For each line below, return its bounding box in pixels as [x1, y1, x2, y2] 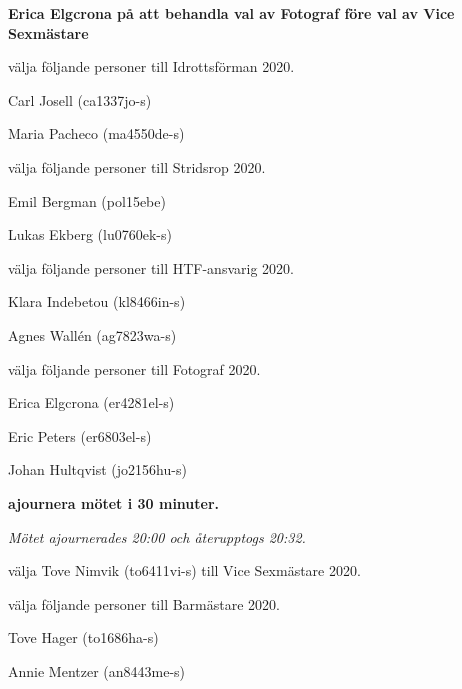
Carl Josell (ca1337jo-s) [8, 89, 152, 110]
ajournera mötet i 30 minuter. [8, 492, 220, 513]
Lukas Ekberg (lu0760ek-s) [8, 224, 172, 245]
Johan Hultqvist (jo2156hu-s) [8, 459, 187, 480]
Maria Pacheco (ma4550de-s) [8, 123, 185, 144]
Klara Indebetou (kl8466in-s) [8, 291, 186, 312]
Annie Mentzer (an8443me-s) [8, 660, 186, 681]
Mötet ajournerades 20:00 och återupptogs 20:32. [8, 526, 306, 547]
